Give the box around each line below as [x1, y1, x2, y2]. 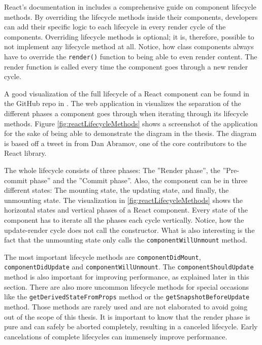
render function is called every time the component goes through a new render [4, 61, 248, 72]
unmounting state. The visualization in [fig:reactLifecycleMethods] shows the [4, 194, 243, 205]
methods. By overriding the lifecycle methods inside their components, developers [4, 11, 258, 22]
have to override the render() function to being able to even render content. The [4, 51, 257, 61]
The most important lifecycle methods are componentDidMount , [4, 251, 201, 262]
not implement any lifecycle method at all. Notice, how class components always [4, 41, 254, 52]
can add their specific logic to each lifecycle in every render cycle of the [4, 21, 226, 32]
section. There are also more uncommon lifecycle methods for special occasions [4, 281, 249, 292]
